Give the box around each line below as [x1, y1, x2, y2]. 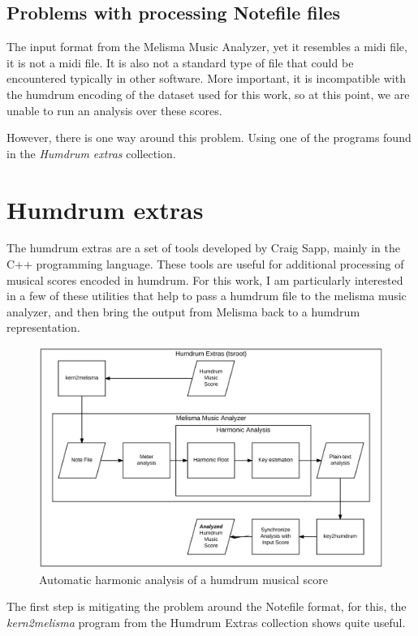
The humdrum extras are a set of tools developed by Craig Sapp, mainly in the [6, 239, 400, 256]
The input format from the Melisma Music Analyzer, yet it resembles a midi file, [6, 38, 407, 55]
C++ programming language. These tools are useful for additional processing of [6, 256, 404, 273]
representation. [6, 319, 80, 336]
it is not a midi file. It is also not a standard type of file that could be [6, 54, 354, 71]
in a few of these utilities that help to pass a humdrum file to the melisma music [6, 287, 407, 304]
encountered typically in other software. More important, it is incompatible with [6, 70, 406, 87]
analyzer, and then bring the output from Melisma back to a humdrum [6, 303, 360, 320]
